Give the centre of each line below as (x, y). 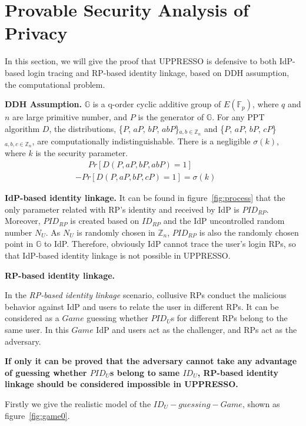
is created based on (105, 221)
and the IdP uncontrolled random (224, 221)
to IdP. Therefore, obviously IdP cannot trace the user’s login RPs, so (170, 244)
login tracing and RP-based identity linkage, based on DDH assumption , (158, 72)
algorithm (22, 128)
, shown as (261, 403)
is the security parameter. (82, 153)
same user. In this (37, 329)
